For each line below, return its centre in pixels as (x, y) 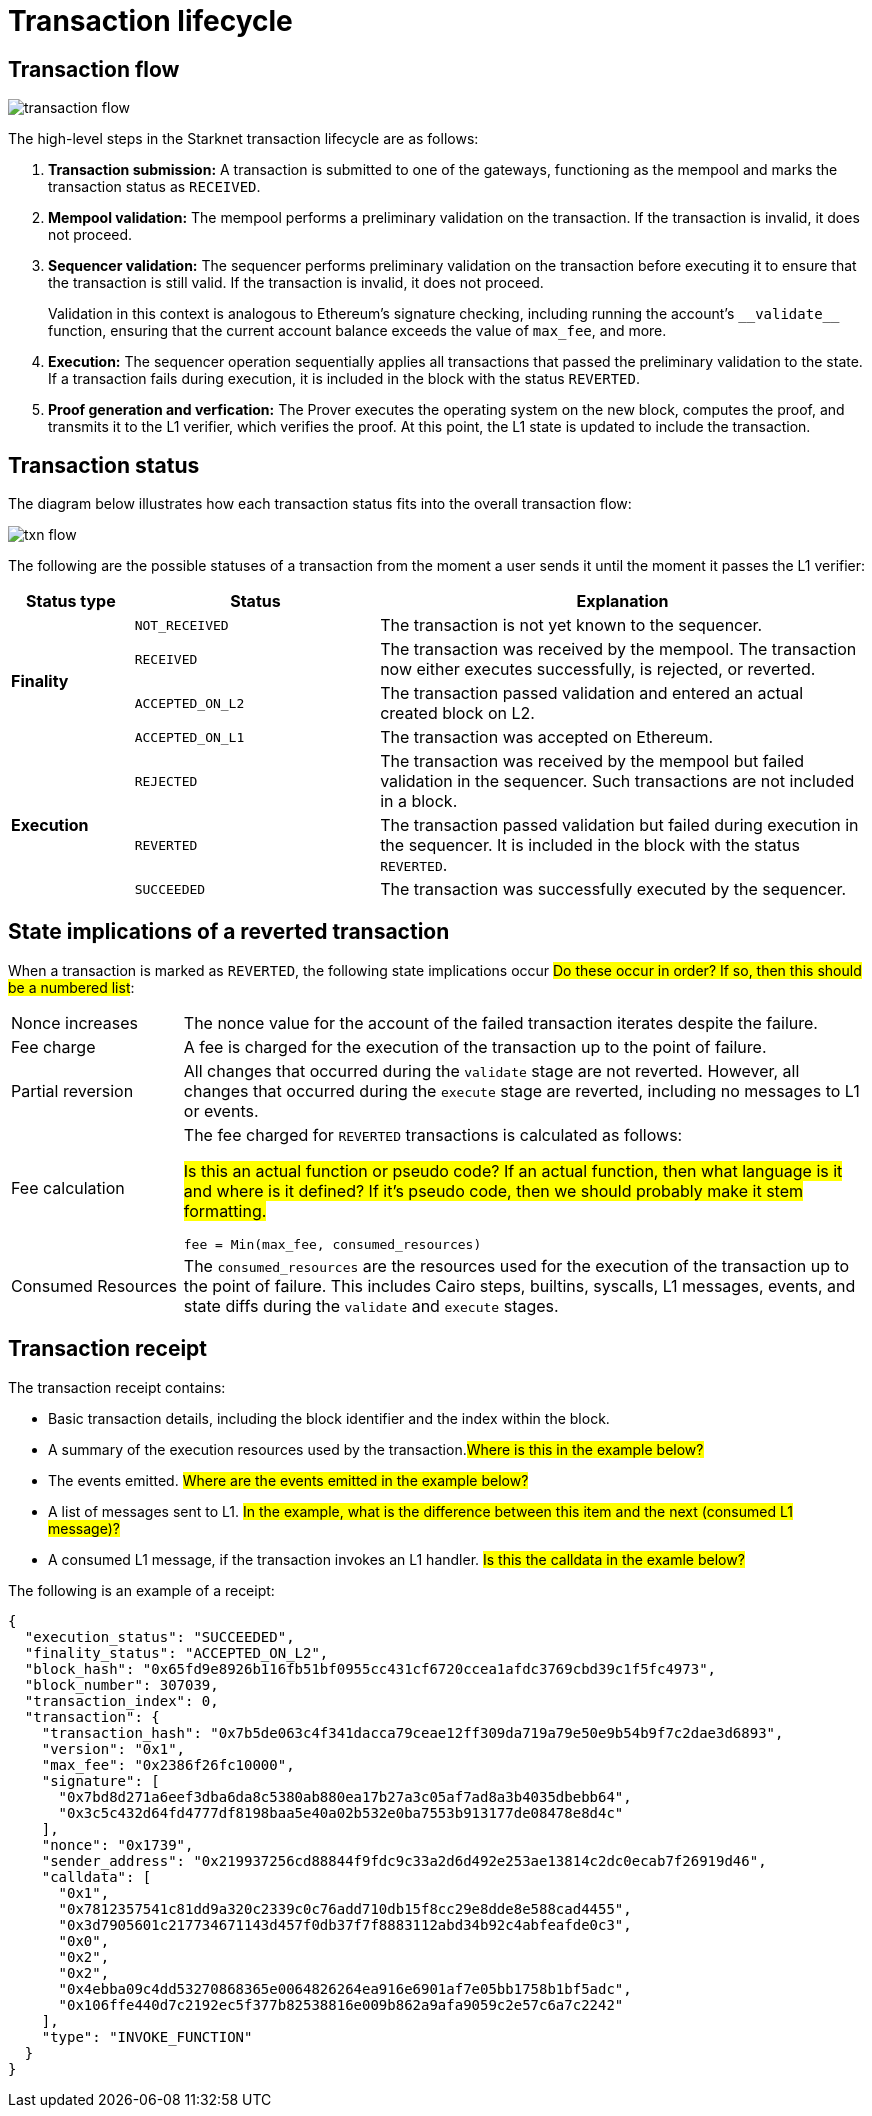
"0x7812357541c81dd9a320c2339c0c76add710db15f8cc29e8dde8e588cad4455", (345, 1908)
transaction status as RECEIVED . (154, 187)
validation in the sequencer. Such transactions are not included (617, 781)
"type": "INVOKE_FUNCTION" (147, 2036)
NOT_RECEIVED (181, 625)
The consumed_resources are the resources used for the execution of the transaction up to (516, 1265)
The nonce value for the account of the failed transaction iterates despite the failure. (500, 1022)
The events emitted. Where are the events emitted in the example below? (288, 1480)
